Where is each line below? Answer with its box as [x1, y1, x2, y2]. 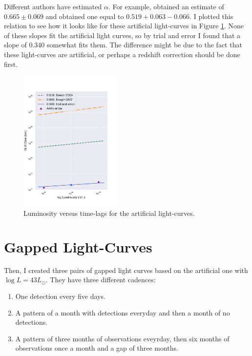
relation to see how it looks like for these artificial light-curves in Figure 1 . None [4, 21, 244, 31]
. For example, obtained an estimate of [108, 1, 224, 11]
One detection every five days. [15, 291, 105, 301]
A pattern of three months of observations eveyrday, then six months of [15, 333, 230, 343]
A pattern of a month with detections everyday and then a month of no [15, 307, 230, 317]
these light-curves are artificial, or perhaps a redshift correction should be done [4, 49, 240, 59]
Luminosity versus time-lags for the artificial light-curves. [23, 208, 195, 218]
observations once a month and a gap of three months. [15, 343, 178, 353]
